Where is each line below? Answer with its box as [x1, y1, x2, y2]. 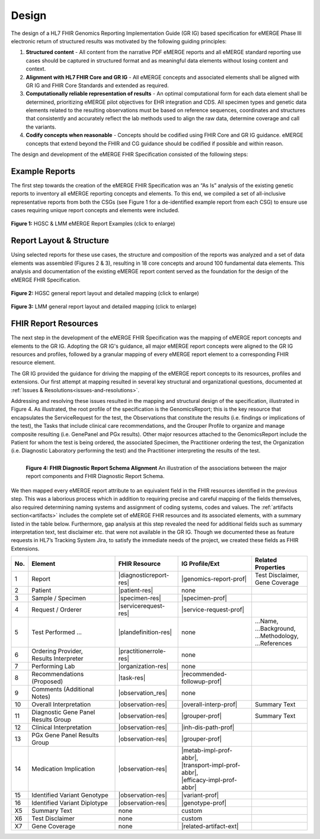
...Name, [255, 617, 279, 625]
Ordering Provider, [31, 647, 83, 655]
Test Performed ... [31, 628, 82, 636]
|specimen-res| [118, 594, 161, 603]
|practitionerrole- [118, 647, 166, 655]
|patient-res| [118, 587, 153, 595]
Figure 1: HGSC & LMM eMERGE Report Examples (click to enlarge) [11, 220, 175, 228]
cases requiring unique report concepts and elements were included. [11, 207, 180, 214]
